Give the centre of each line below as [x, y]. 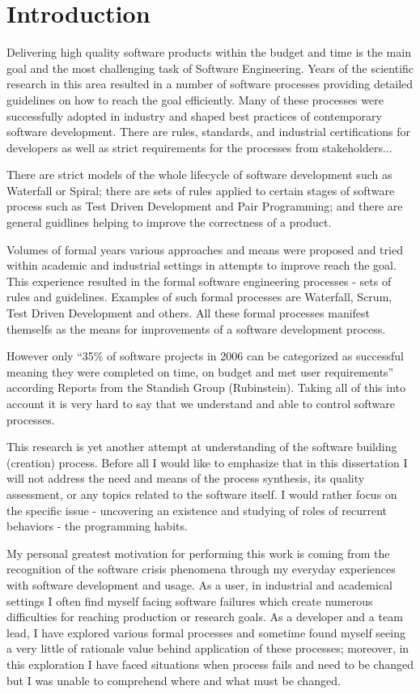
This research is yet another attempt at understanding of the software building [202, 447]
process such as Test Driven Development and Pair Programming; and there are [205, 206]
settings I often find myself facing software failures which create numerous [190, 600]
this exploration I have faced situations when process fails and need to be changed [210, 664]
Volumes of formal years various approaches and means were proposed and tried [205, 249]
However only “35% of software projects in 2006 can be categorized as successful [205, 356]
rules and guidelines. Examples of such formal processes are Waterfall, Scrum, [199, 297]
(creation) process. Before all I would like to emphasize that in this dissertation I [207, 462]
